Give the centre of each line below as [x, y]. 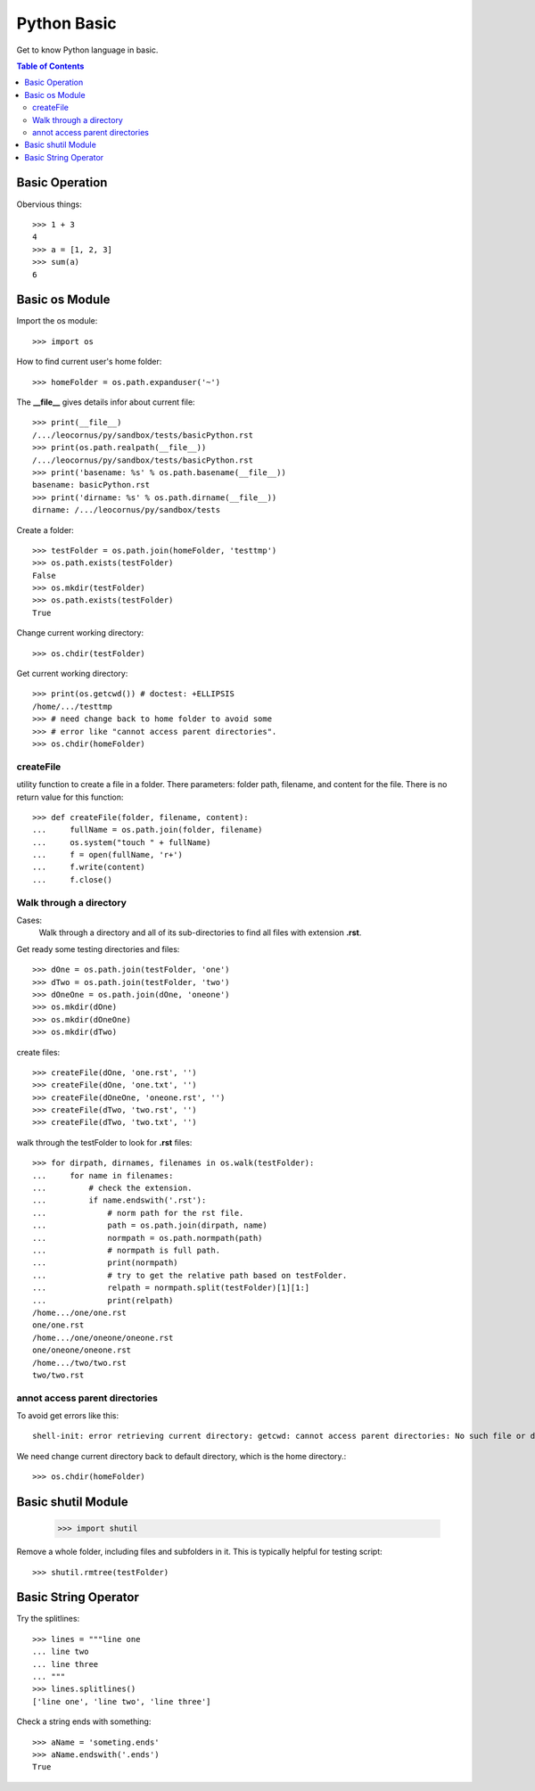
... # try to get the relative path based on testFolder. [190, 1275]
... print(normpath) [105, 1263]
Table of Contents [50, 66]
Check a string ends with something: [84, 1721]
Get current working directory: [72, 674]
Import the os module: [57, 321]
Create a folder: [45, 530]
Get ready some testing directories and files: [98, 949]
